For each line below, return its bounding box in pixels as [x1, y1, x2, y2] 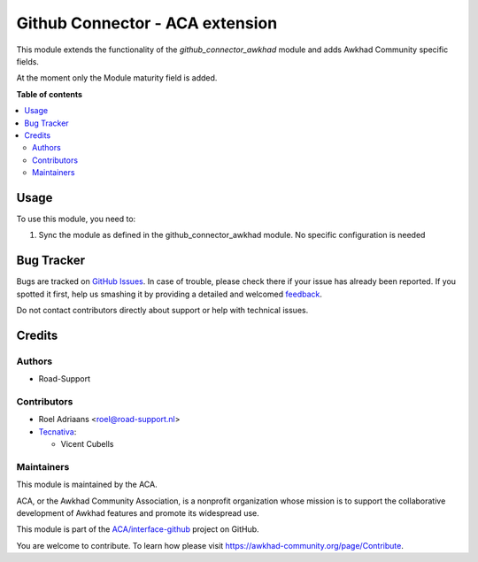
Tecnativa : [38, 426, 77, 437]
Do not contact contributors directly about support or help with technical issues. [16, 305, 309, 316]
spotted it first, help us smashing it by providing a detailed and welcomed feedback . [16, 289, 323, 299]
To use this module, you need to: [16, 213, 136, 224]
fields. [16, 56, 40, 66]
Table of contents [16, 89, 83, 99]
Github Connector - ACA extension [16, 13, 278, 33]
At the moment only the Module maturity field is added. [16, 73, 218, 83]
